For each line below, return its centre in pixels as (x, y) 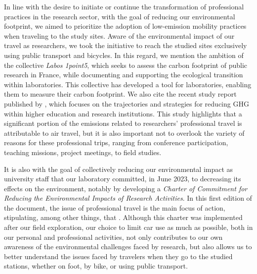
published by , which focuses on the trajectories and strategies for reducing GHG (127, 103)
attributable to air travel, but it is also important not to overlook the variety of (124, 133)
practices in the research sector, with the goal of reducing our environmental (120, 16)
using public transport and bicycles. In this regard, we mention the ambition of (124, 55)
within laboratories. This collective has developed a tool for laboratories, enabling (128, 84)
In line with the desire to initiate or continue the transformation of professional (124, 6)
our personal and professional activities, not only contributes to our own (113, 237)
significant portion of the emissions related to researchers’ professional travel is (123, 123)
